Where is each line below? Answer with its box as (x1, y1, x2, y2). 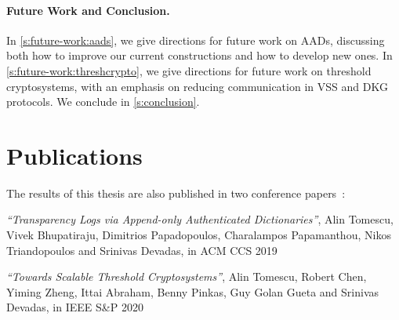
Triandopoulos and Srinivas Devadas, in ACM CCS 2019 (6, 242, 277, 258)
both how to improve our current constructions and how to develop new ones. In (6, 47, 393, 64)
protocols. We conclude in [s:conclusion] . (6, 93, 200, 110)
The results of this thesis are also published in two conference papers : (6, 184, 346, 201)
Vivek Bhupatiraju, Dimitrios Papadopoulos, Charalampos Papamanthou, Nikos (6, 227, 391, 243)
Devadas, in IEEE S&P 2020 (6, 299, 143, 315)
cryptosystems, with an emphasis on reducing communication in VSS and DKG (6, 78, 388, 94)
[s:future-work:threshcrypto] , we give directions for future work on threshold (6, 62, 372, 78)
